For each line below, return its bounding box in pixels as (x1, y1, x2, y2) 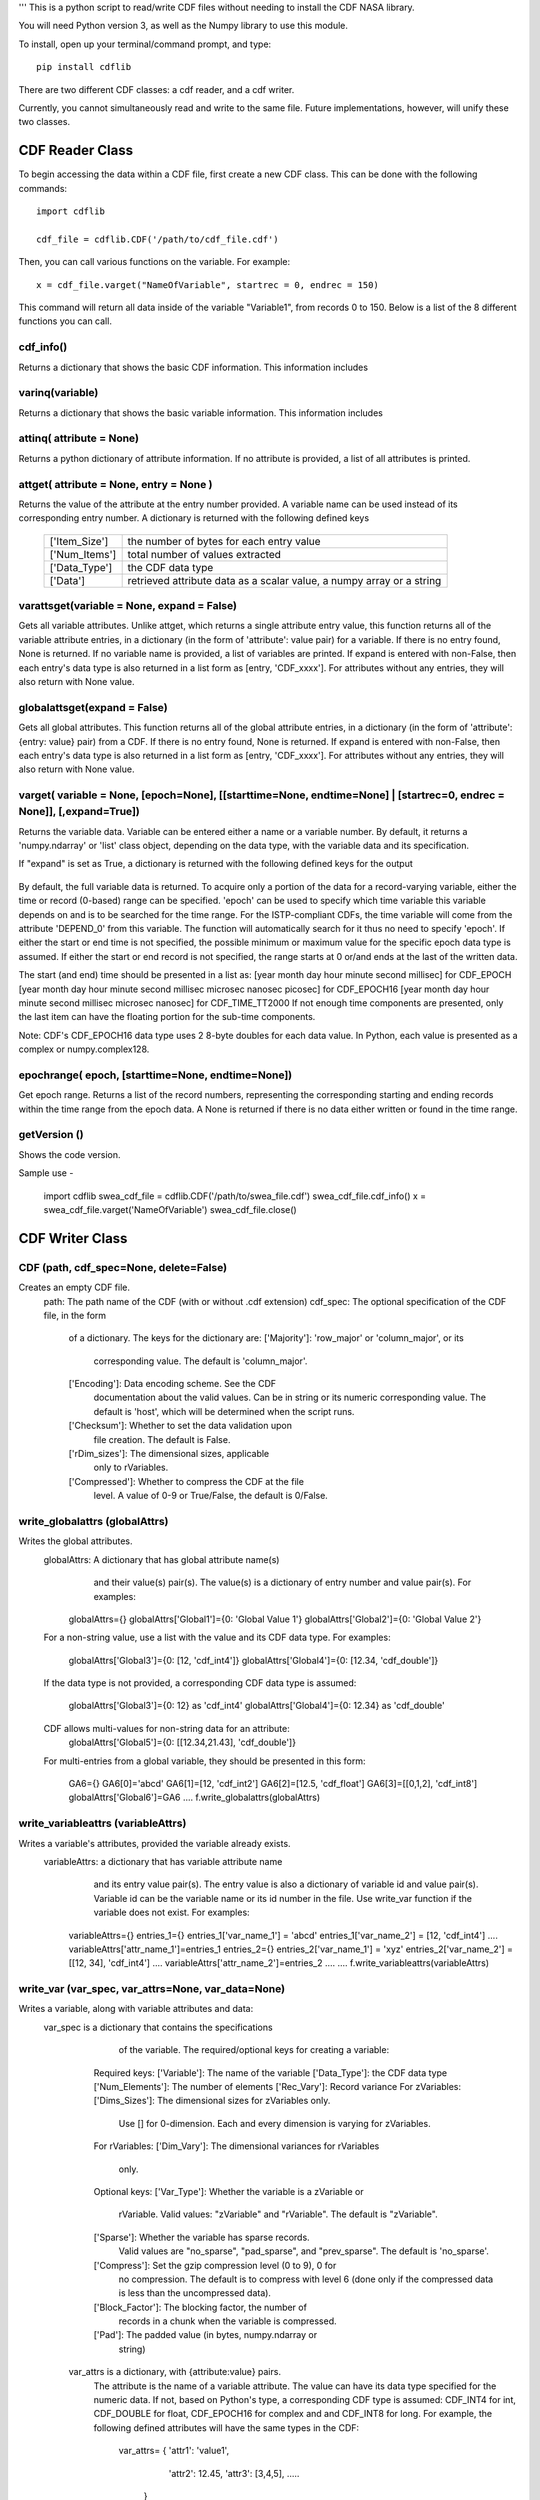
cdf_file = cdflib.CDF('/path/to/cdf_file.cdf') (36, 233, 279, 245)
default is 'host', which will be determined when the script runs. (93, 1405, 355, 1417)
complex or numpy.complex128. (18, 1043, 150, 1055)
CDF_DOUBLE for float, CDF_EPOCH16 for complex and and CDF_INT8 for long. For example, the (93, 2408, 493, 2420)
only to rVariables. (93, 1461, 169, 1474)
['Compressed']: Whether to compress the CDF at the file (68, 1475, 305, 1487)
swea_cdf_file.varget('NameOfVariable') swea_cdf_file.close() (43, 1203, 297, 1215)
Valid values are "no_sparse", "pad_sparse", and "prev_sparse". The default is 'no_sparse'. (118, 2245, 490, 2257)
